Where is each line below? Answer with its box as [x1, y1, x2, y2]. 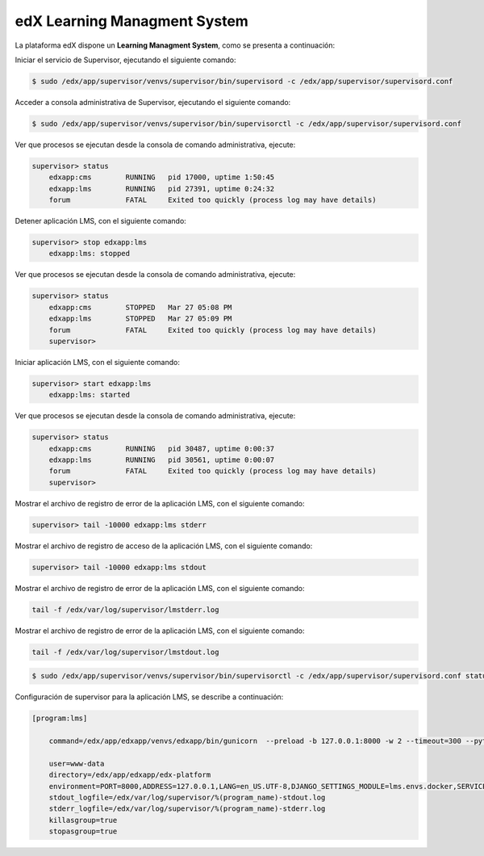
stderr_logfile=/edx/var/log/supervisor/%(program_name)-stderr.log [48, 804, 326, 813]
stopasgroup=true [48, 827, 118, 836]
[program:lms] [31, 714, 88, 723]
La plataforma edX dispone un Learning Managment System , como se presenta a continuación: [15, 40, 335, 50]
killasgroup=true [48, 816, 118, 825]
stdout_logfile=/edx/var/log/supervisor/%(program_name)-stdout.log [48, 792, 326, 802]
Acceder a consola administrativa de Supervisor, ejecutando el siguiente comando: [15, 97, 291, 107]
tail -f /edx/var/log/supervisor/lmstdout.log [31, 647, 219, 657]
